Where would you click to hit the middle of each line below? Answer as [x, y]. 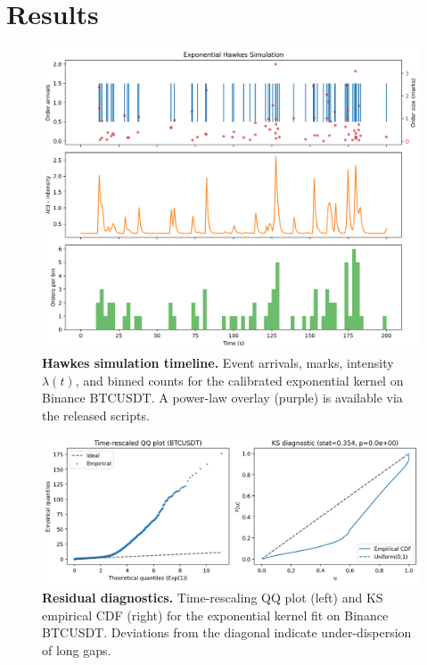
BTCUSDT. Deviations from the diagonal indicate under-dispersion [227, 632]
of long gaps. [77, 649]
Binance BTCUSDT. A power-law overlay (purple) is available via [222, 398]
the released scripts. [96, 415]
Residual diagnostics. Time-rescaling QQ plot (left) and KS [213, 597]
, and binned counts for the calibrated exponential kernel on [239, 380]
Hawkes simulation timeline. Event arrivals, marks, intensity [218, 362]
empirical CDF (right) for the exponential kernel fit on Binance [215, 615]
